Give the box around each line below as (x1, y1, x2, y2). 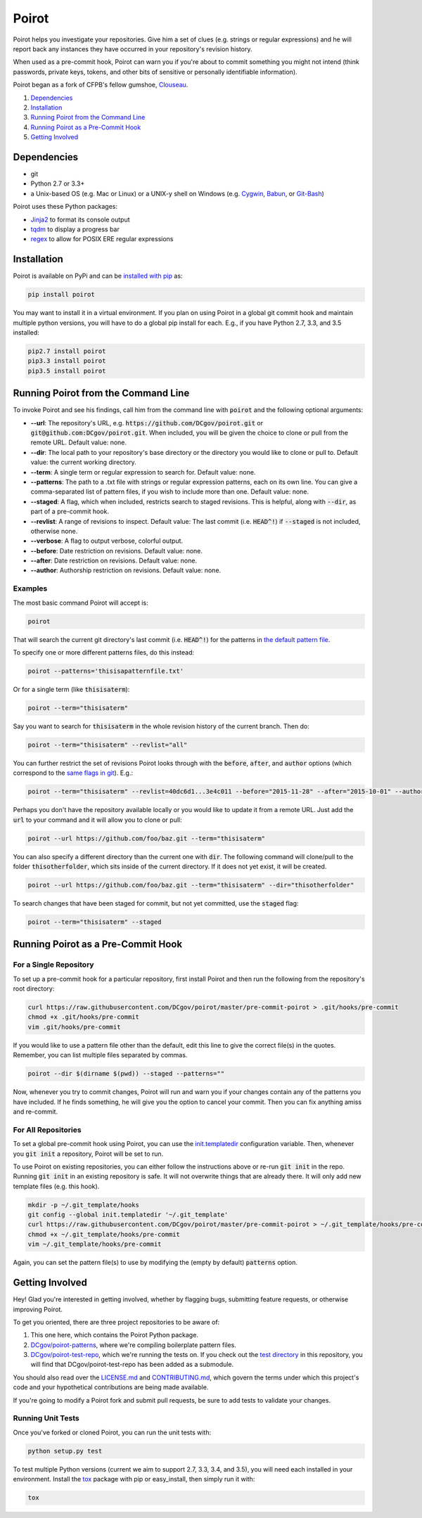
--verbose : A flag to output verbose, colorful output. (30, 536, 183, 545)
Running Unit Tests (13, 1413, 80, 1423)
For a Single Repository (13, 960, 94, 970)
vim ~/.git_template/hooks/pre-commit (27, 1240, 162, 1248)
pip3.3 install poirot (27, 357, 106, 365)
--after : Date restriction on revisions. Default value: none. (30, 556, 197, 565)
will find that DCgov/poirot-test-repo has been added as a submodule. (30, 1361, 234, 1369)
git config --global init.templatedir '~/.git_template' (27, 1211, 229, 1219)
